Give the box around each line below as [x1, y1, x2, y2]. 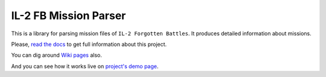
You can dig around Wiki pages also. [11, 51, 103, 59]
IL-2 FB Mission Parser [11, 9, 126, 22]
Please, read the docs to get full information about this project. [11, 41, 167, 48]
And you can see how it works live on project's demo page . [11, 63, 159, 70]
